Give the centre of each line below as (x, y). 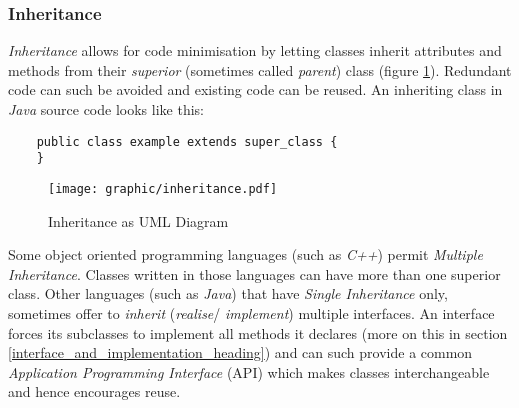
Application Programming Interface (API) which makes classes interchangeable (249, 371)
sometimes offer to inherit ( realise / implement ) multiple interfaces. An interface (251, 312)
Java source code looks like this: (106, 109)
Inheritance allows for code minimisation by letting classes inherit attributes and (255, 50)
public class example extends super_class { (187, 141)
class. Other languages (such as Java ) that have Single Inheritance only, (228, 293)
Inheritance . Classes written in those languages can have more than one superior (254, 273)
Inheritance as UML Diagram (138, 220)
